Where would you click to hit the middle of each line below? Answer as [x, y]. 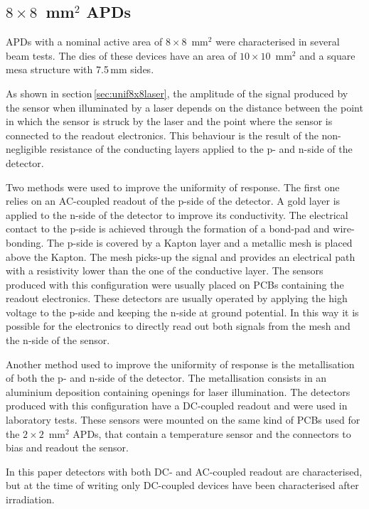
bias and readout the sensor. [67, 448]
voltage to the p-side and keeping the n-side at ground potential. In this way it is [182, 312]
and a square [327, 55]
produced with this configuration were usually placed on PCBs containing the [175, 284]
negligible [26, 149]
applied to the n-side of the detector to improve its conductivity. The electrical [177, 214]
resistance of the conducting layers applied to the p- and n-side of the [201, 149]
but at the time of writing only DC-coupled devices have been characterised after [182, 485]
